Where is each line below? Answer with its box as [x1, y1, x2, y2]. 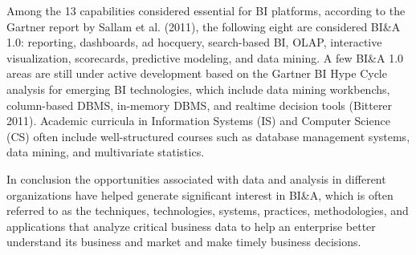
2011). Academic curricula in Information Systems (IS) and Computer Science [6, 112, 390, 129]
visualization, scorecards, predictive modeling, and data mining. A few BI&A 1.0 [6, 49, 404, 66]
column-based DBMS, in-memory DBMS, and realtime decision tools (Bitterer [6, 96, 393, 113]
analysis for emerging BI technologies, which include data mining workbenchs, [6, 80, 390, 97]
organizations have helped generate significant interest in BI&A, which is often [6, 186, 394, 203]
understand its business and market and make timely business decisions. [6, 233, 361, 250]
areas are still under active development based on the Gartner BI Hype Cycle [6, 65, 387, 82]
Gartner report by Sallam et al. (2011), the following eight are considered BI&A [6, 18, 401, 34]
